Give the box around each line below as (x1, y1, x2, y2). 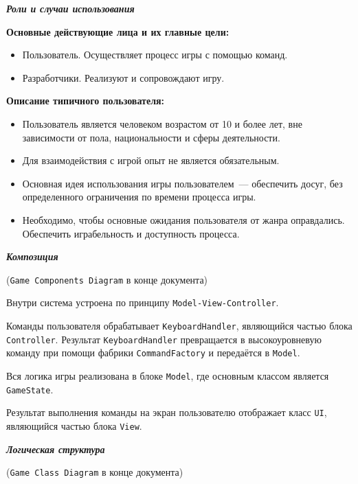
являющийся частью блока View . (6, 418, 142, 433)
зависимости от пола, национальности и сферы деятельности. (22, 130, 280, 144)
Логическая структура (6, 441, 105, 456)
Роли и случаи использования (6, 1, 135, 15)
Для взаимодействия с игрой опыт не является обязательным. (22, 153, 280, 168)
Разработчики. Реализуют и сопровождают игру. (22, 70, 225, 84)
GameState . (6, 382, 54, 396)
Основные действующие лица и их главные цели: (6, 24, 230, 38)
